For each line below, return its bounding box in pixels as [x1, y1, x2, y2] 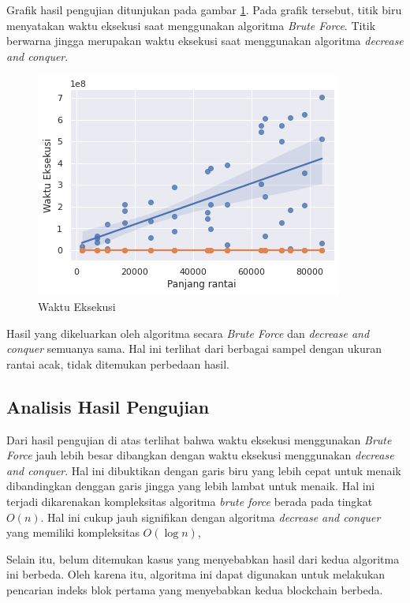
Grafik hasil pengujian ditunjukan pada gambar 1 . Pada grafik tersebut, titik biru [6, 2, 402, 17]
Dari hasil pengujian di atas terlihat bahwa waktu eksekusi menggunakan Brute [6, 431, 392, 448]
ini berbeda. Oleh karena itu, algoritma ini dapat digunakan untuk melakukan [6, 566, 386, 582]
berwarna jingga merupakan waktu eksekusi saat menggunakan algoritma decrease [6, 32, 404, 49]
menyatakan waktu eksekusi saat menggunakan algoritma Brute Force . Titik [6, 17, 376, 33]
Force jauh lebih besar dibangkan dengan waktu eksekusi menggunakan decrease [6, 447, 394, 463]
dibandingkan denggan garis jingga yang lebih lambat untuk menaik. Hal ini [6, 478, 375, 494]
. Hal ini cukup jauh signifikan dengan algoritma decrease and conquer [40, 508, 381, 525]
